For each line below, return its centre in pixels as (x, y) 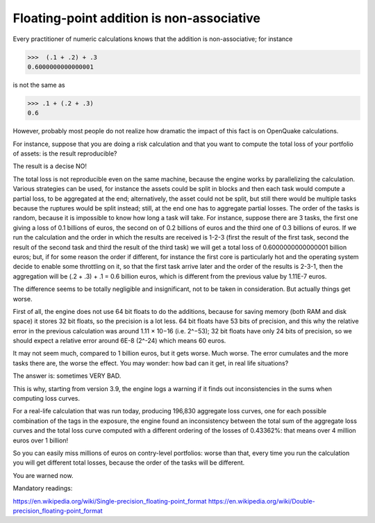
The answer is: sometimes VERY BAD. (67, 376)
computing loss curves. (46, 399)
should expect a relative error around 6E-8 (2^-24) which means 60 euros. (119, 341)
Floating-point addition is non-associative (136, 18)
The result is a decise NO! (50, 166)
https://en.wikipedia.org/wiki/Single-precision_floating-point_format (110, 501)
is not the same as (39, 85)
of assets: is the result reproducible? (65, 153)
